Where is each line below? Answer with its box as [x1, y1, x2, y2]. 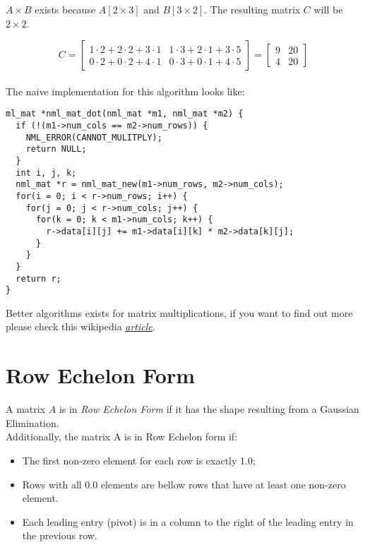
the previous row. [22, 528, 97, 543]
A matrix [6, 402, 46, 416]
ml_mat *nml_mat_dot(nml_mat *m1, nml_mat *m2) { [6, 109, 244, 119]
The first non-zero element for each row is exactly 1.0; [22, 452, 256, 467]
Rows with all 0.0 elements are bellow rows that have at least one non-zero [22, 476, 346, 491]
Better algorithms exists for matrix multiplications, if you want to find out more [6, 305, 353, 320]
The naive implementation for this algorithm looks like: [6, 83, 245, 98]
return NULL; [25, 144, 87, 155]
